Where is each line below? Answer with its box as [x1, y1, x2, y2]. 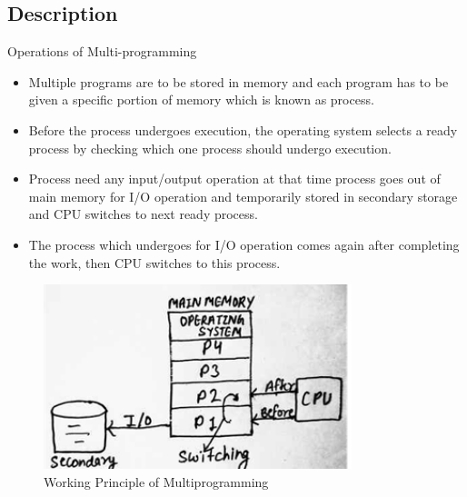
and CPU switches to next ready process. [28, 204, 258, 224]
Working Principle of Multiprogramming [44, 472, 269, 491]
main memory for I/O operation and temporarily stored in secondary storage [28, 186, 458, 205]
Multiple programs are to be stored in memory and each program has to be [28, 72, 449, 91]
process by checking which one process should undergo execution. [28, 138, 392, 157]
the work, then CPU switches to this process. [28, 253, 281, 272]
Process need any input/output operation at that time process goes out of [28, 169, 441, 188]
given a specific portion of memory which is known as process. [28, 90, 374, 109]
